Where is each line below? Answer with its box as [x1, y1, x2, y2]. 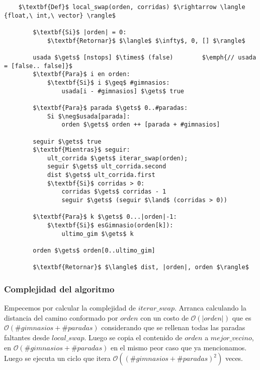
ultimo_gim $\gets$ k [61, 230, 134, 237]
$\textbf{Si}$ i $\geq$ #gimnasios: [47, 79, 170, 86]
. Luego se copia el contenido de [84, 332, 183, 342]
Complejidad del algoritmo [4, 282, 115, 295]
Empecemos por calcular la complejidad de [4, 302, 136, 313]
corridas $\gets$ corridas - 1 [61, 188, 166, 196]
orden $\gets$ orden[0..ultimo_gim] [33, 247, 155, 255]
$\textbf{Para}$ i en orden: [33, 71, 130, 78]
